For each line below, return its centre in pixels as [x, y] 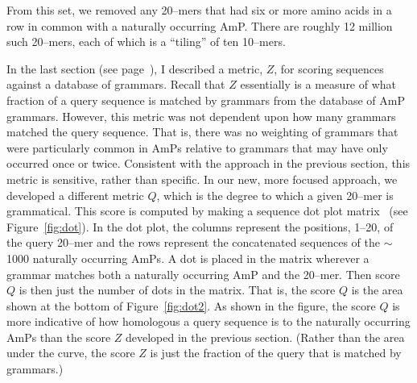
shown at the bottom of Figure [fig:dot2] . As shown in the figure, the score [191, 305]
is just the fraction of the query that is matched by [276, 353]
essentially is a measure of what [318, 84]
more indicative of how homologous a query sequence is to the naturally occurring [208, 321]
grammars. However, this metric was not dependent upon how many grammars [201, 116]
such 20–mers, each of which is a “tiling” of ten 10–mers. [146, 42]
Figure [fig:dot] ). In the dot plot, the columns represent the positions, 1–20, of [200, 226]
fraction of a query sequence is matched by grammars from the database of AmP [206, 100]
